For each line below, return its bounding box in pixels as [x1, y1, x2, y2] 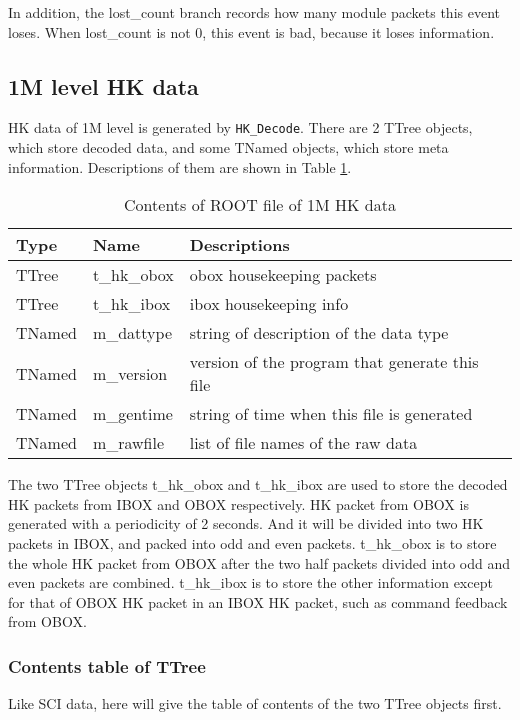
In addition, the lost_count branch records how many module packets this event [8, 2, 500, 22]
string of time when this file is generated [189, 402, 473, 426]
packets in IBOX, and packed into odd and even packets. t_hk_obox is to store [8, 533, 497, 554]
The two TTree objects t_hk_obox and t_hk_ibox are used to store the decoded [8, 474, 508, 495]
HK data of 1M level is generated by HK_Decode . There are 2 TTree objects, [8, 117, 473, 138]
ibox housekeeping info [189, 292, 349, 316]
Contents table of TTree [8, 653, 206, 678]
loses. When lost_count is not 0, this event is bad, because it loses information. [8, 21, 495, 42]
